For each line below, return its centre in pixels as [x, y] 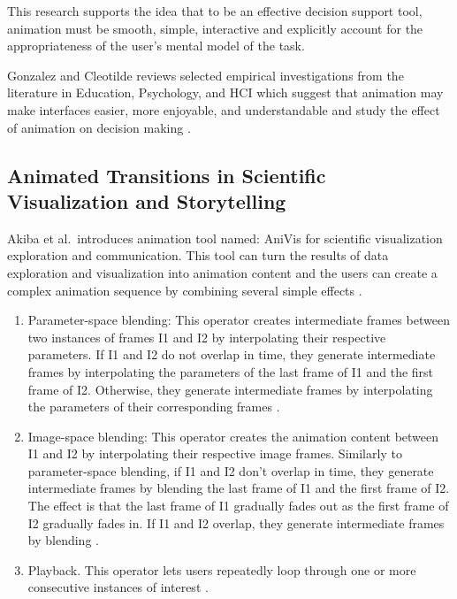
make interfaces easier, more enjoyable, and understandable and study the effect [224, 109]
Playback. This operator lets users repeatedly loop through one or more [222, 569]
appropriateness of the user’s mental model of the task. [156, 46]
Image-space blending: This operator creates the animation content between [233, 436]
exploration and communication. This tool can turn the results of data [198, 255]
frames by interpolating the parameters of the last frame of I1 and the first [231, 371]
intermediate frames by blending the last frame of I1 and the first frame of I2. [239, 488]
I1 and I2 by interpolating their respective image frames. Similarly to [215, 453]
